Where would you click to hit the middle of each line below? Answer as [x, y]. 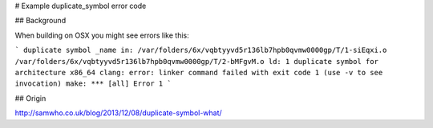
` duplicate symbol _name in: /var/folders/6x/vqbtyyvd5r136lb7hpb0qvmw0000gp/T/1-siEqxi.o [201, 50]
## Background [40, 21]
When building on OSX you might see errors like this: [102, 35]
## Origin [30, 98]
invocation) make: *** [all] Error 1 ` [93, 84]
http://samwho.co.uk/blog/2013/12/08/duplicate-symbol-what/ [118, 113]
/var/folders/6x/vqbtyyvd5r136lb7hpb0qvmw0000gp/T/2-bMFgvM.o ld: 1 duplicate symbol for [196, 61]
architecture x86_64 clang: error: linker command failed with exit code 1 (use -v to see [199, 72]
